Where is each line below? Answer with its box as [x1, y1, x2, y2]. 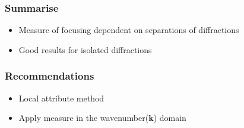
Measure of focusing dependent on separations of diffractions [18, 24, 239, 36]
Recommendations [5, 68, 94, 83]
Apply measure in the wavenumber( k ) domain [18, 111, 186, 124]
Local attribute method [18, 91, 104, 104]
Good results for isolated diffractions [18, 43, 152, 55]
